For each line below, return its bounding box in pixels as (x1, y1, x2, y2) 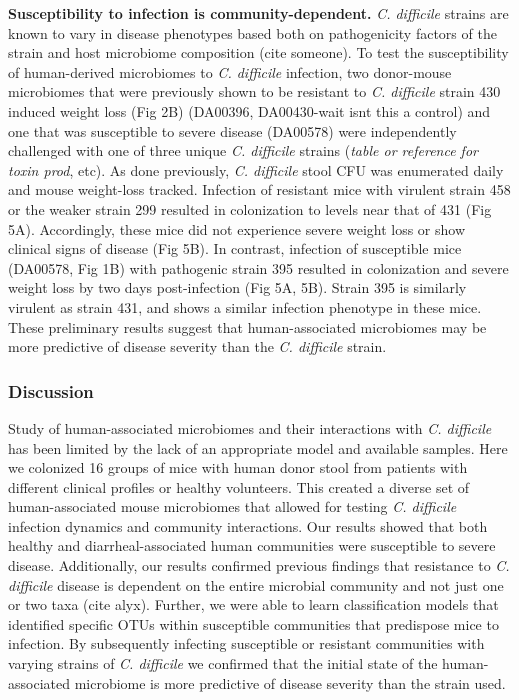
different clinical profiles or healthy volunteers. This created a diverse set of (8, 476, 470, 497)
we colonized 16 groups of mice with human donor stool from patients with (8, 457, 468, 478)
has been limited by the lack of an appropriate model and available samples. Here (8, 437, 508, 458)
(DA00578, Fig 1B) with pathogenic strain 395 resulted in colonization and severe (8, 257, 509, 278)
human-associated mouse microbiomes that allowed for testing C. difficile (8, 496, 457, 517)
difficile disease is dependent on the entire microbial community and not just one (8, 574, 504, 595)
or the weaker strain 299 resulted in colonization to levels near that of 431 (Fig (8, 198, 492, 219)
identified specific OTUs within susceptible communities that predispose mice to (8, 613, 499, 634)
